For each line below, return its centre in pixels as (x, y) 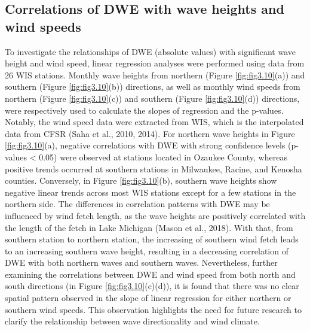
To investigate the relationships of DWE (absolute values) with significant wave (150, 51)
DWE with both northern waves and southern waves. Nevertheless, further (141, 262)
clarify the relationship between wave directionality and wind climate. (132, 321)
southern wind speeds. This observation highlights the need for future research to (154, 309)
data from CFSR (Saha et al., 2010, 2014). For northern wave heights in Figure (150, 133)
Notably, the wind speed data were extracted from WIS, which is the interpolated (154, 122)
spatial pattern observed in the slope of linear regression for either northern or (148, 298)
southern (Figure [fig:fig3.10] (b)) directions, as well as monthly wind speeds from (153, 86)
